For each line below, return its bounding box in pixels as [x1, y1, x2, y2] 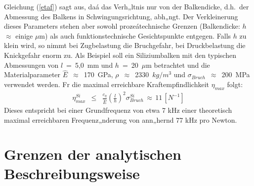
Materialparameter [4, 69, 61, 80]
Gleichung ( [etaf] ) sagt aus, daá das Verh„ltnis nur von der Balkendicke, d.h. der [4, 1, 249, 11]
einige [15, 30, 33, 41]
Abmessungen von [4, 59, 59, 70]
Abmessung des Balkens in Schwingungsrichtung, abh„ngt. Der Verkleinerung [4, 11, 238, 21]
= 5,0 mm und [66, 59, 113, 70]
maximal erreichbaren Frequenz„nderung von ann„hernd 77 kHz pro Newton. [4, 114, 237, 125]
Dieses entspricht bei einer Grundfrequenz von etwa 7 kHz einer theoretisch [4, 105, 232, 115]
